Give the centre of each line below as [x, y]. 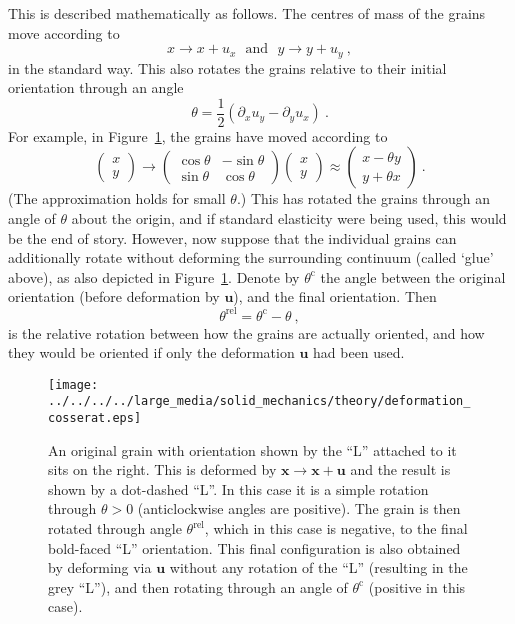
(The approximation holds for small [117, 198]
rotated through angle [115, 528]
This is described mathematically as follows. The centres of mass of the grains [247, 13]
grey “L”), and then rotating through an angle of [198, 586]
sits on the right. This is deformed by [162, 469]
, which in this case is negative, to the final [336, 528]
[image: [73, 384]
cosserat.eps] [95, 418]
